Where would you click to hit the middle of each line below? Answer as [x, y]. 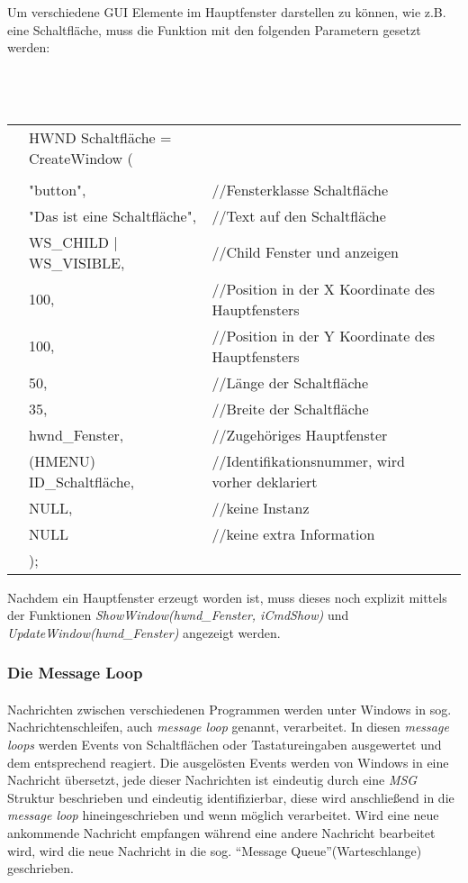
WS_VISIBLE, [77, 262]
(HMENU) [63, 460]
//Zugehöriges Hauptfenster [300, 434]
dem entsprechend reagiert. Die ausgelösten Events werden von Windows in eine [228, 762]
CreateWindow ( [81, 158]
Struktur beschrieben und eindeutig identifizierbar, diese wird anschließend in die [231, 797]
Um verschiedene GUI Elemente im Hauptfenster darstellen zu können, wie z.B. [227, 12]
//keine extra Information [293, 533]
